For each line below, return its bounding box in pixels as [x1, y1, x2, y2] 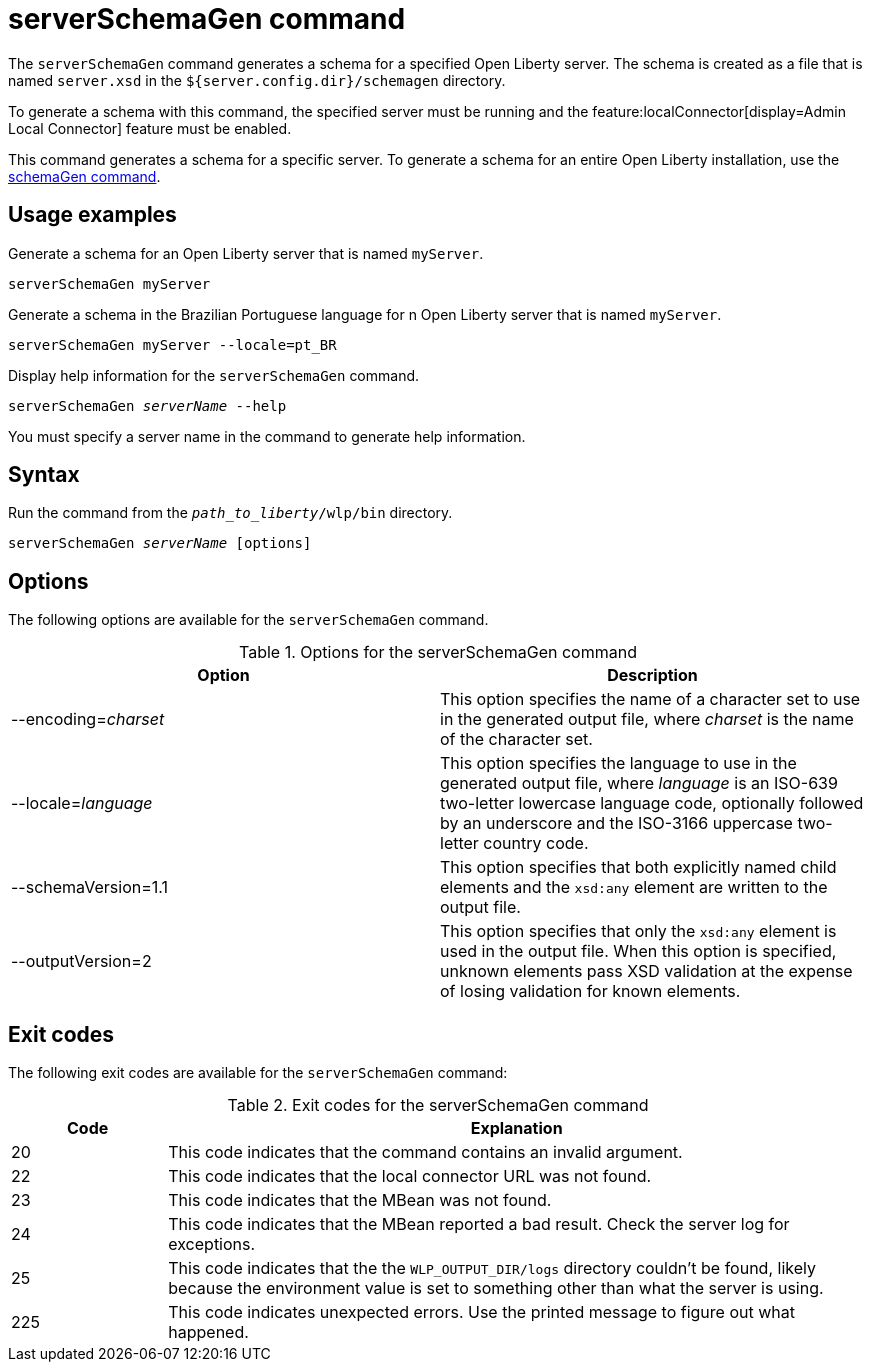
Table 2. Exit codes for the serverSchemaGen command [227, 1095, 649, 1116]
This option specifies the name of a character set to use [440, 689, 861, 710]
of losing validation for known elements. [440, 981, 741, 1002]
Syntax [8, 462, 80, 488]
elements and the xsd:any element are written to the [440, 877, 828, 898]
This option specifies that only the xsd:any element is [440, 921, 837, 942]
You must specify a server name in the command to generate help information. [8, 427, 526, 445]
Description [607, 665, 698, 686]
